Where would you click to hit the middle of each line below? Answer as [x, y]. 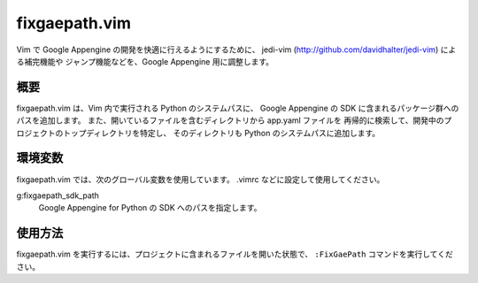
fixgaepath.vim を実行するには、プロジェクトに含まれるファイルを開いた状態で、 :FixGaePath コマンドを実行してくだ [235, 254]
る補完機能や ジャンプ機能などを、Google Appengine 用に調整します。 [145, 61]
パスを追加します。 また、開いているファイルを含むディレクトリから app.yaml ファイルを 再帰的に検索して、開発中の [230, 120]
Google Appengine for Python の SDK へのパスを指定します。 [150, 208]
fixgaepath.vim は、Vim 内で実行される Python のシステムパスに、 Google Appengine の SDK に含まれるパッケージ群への [238, 108]
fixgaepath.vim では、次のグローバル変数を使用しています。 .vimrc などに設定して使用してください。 [200, 179]
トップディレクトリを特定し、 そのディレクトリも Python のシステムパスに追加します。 [221, 133]
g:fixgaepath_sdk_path [58, 195]
